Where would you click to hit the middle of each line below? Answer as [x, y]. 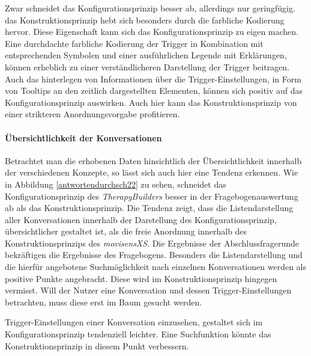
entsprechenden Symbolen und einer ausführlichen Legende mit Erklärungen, [146, 55]
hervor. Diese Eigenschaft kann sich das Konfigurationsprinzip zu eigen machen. [152, 32]
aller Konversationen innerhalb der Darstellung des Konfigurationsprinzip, [141, 219]
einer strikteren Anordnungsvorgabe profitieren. [92, 114]
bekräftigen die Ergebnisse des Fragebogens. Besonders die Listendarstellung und [154, 255]
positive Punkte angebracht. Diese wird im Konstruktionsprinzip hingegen [141, 278]
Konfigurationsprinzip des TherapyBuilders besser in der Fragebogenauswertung [152, 196]
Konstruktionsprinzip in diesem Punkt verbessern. [97, 345]
